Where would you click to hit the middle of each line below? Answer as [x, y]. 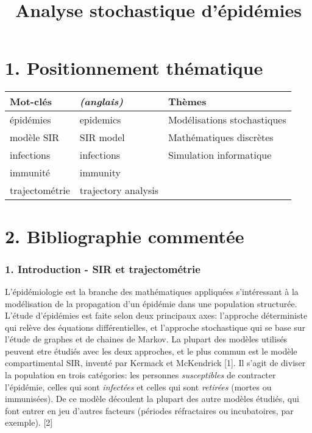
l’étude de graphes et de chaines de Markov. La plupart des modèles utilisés [146, 339]
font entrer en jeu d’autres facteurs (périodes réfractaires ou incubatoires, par [149, 410]
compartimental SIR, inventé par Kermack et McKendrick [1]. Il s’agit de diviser [155, 363]
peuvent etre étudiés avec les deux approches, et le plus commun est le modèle [151, 351]
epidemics [100, 120]
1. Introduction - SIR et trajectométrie [103, 268]
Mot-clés [31, 102]
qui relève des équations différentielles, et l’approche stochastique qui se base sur [155, 327]
